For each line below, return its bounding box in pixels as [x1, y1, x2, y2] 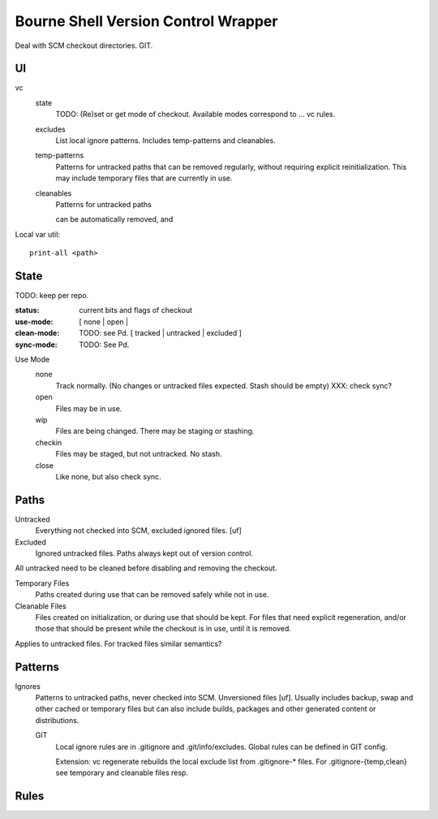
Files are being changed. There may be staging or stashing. [55, 427, 255, 436]
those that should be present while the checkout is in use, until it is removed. [35, 624, 292, 634]
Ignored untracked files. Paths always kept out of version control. [35, 548, 253, 558]
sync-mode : [15, 340, 58, 349]
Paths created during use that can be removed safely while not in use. [35, 590, 269, 600]
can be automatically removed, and [55, 214, 174, 224]
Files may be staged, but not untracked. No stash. [55, 449, 222, 459]
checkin [35, 437, 62, 447]
